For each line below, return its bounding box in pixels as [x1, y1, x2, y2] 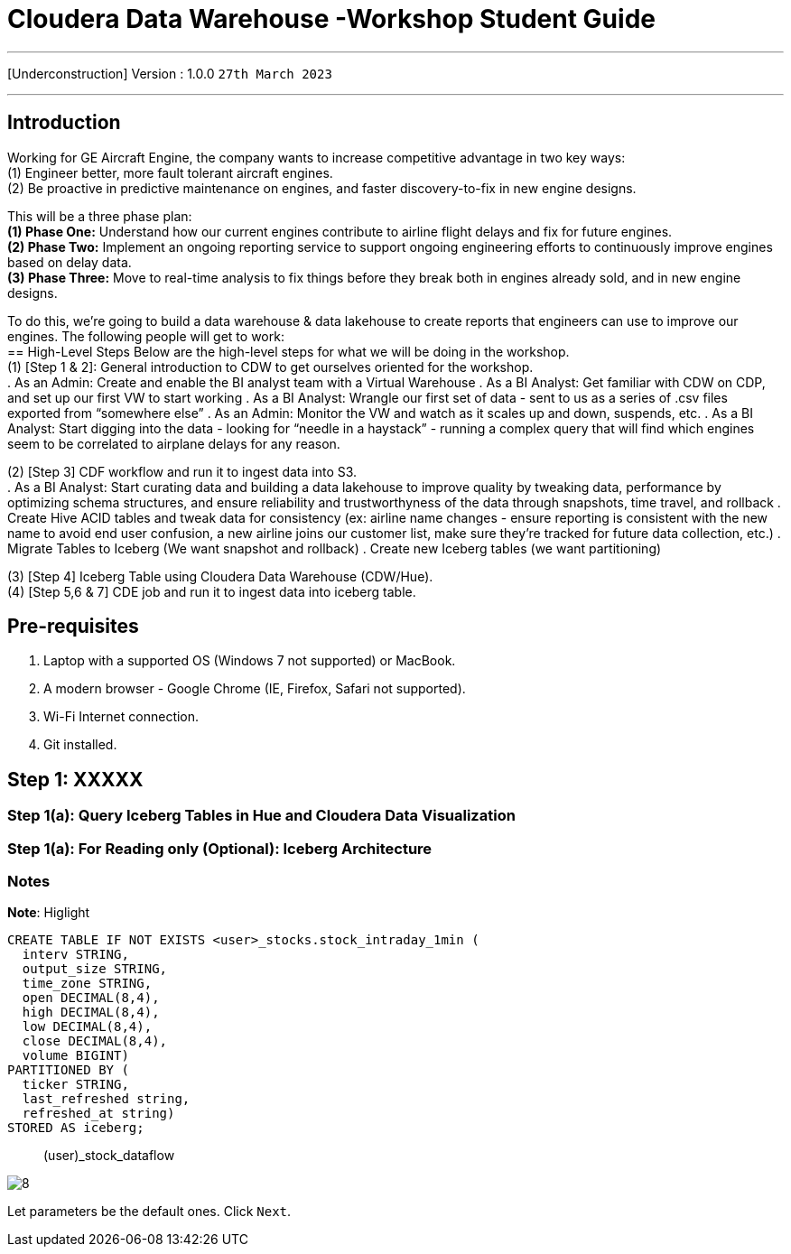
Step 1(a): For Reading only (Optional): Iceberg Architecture [7, 839, 433, 858]
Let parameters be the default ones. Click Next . [7, 1203, 292, 1220]
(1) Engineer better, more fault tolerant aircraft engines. [7, 164, 333, 181]
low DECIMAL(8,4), [22, 1019, 153, 1035]
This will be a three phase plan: [7, 208, 192, 224]
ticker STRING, [22, 1077, 129, 1092]
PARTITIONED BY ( [7, 1063, 129, 1078]
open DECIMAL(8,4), [22, 990, 160, 1006]
